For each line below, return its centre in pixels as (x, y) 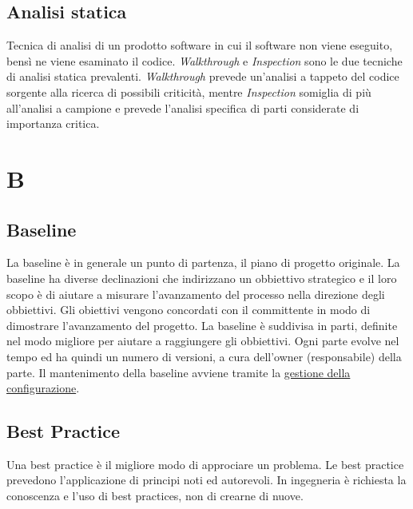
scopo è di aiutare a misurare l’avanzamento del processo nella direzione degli (196, 294)
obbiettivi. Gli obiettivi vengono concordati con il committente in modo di (189, 310)
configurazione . (43, 388)
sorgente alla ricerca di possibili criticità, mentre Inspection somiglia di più (189, 91)
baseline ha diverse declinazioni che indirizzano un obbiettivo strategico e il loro (202, 278)
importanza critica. (53, 123)
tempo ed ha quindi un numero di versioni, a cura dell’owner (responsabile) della (204, 356)
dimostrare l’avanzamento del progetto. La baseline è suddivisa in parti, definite (202, 325)
